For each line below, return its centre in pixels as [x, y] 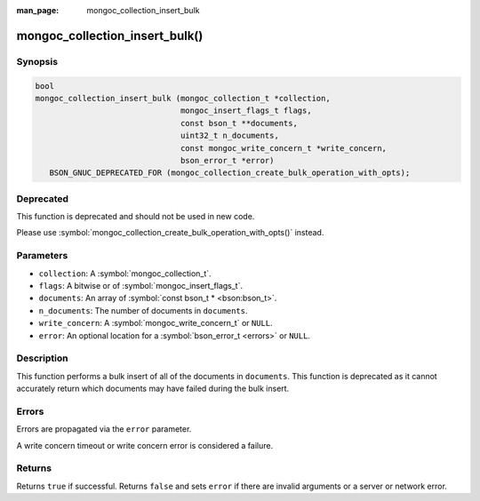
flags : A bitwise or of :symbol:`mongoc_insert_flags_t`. [141, 285]
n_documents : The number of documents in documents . [143, 310]
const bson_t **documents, [239, 123]
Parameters [42, 256]
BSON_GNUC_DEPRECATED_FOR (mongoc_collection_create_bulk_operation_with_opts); [230, 173]
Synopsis [37, 61]
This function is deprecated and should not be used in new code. [136, 217]
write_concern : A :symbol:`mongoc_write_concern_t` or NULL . [156, 323]
